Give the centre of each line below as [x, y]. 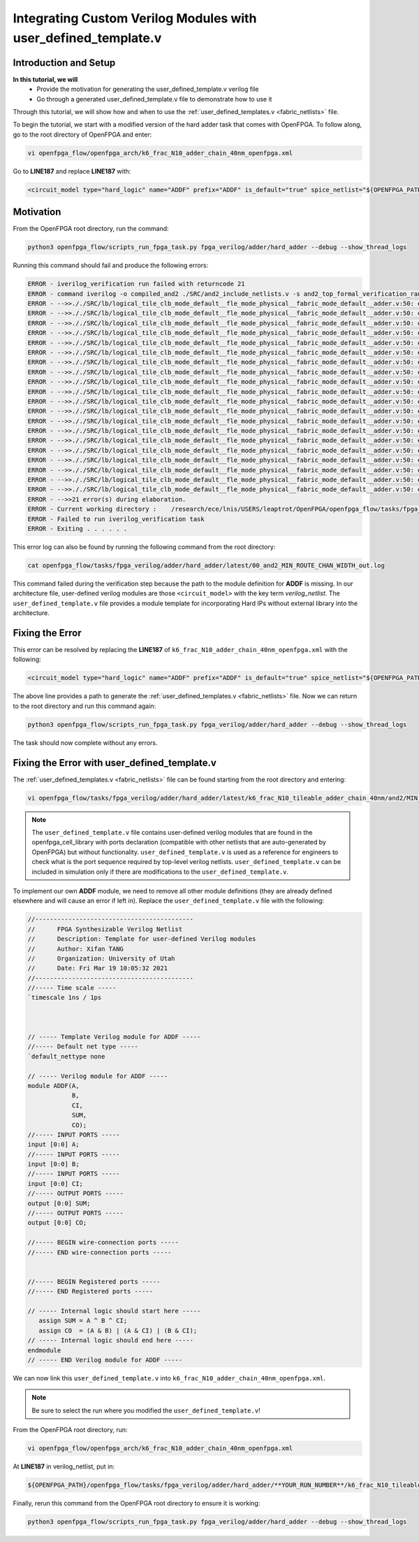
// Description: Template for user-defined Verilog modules [142, 939]
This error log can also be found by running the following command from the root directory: [144, 546]
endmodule [44, 1350]
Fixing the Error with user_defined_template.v [115, 763]
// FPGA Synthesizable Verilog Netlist [105, 929]
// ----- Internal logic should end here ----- [110, 1341]
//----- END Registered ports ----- [90, 1292]
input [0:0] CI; [56, 1183]
